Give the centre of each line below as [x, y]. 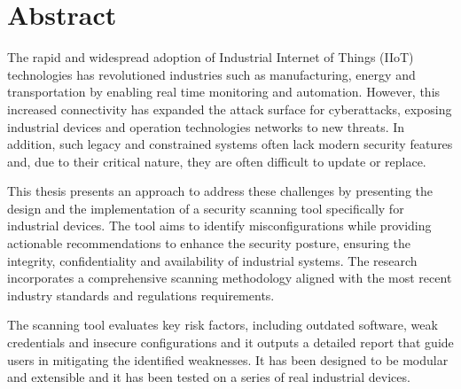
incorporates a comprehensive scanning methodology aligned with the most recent [230, 278]
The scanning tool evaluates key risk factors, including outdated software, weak [223, 325]
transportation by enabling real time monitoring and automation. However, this [224, 92]
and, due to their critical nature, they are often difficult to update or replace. [217, 161]
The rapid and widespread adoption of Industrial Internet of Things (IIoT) [211, 57]
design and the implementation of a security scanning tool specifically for [206, 208]
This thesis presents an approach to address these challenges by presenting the [220, 191]
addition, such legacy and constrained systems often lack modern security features [230, 144]
